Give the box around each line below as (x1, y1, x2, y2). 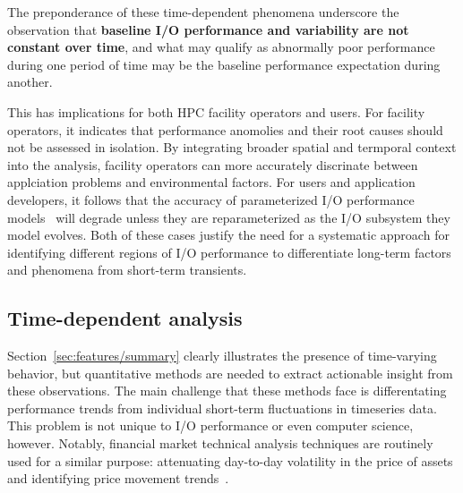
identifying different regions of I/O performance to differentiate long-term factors (7, 242, 451, 261)
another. (7, 72, 53, 91)
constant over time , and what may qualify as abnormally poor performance (7, 38, 435, 56)
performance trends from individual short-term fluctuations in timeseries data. (7, 398, 437, 417)
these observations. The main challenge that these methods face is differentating (7, 381, 447, 400)
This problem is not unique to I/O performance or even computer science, (7, 416, 414, 435)
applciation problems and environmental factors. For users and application (7, 173, 416, 191)
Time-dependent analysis (7, 304, 243, 332)
